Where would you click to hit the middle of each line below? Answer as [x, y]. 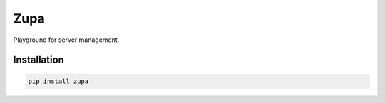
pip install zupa [58, 81]
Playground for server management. [66, 40]
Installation [38, 60]
